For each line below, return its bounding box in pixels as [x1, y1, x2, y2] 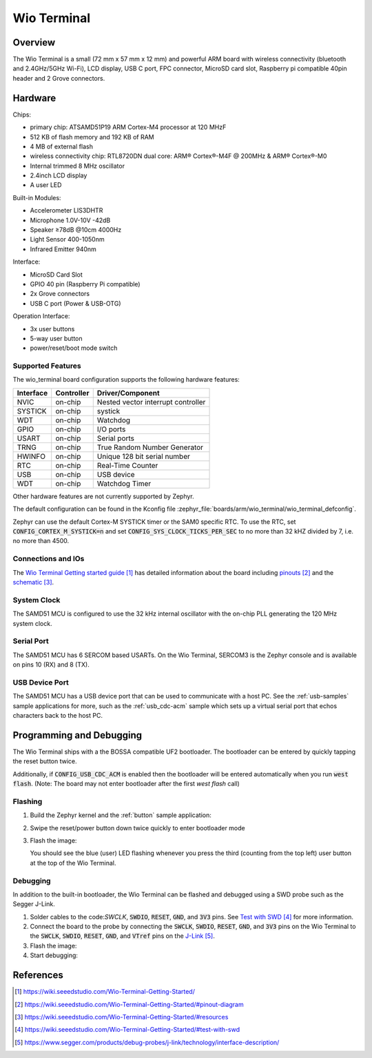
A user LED [30, 181, 62, 189]
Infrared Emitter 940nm [30, 245, 96, 253]
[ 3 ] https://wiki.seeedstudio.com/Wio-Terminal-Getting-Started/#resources [14, 1012, 229, 1021]
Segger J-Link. [12, 900, 55, 908]
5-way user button [30, 334, 83, 342]
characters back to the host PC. [12, 711, 103, 719]
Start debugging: [30, 951, 79, 959]
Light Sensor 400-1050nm [30, 235, 105, 244]
